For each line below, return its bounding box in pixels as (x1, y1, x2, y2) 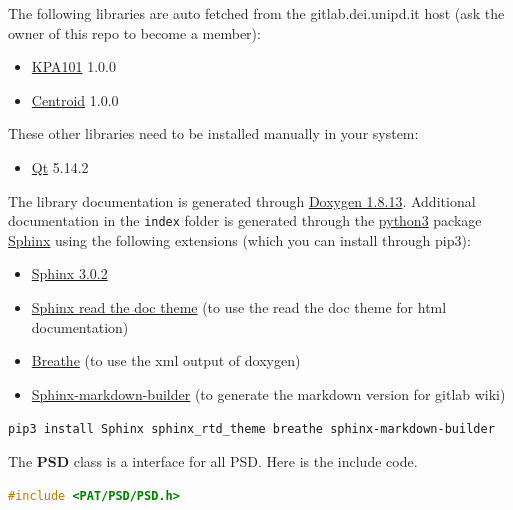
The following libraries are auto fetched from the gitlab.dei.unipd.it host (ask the (8, 3, 505, 23)
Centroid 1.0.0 (31, 89, 119, 110)
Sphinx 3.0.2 (31, 263, 108, 284)
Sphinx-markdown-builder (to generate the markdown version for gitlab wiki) (31, 383, 506, 404)
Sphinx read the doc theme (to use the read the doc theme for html (31, 297, 447, 317)
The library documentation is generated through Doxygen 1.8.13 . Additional (8, 190, 476, 211)
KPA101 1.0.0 (31, 56, 117, 77)
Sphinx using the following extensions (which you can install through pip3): (8, 229, 471, 250)
